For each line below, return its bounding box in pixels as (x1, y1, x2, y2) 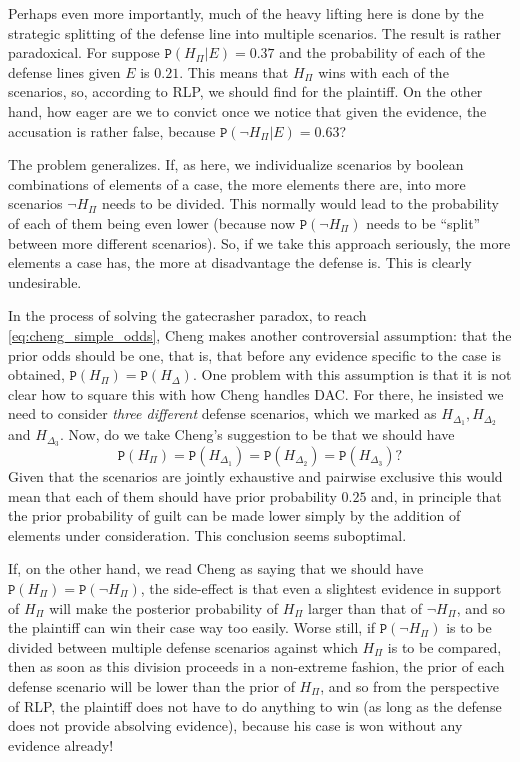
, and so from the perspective (320, 675, 499, 696)
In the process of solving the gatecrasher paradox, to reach (8, 305, 367, 326)
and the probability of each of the (279, 42, 486, 63)
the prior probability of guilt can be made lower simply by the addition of (8, 505, 461, 526)
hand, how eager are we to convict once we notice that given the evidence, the (8, 100, 487, 121)
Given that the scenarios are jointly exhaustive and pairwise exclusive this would (8, 466, 503, 486)
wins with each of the (318, 61, 449, 82)
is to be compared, (387, 636, 502, 657)
